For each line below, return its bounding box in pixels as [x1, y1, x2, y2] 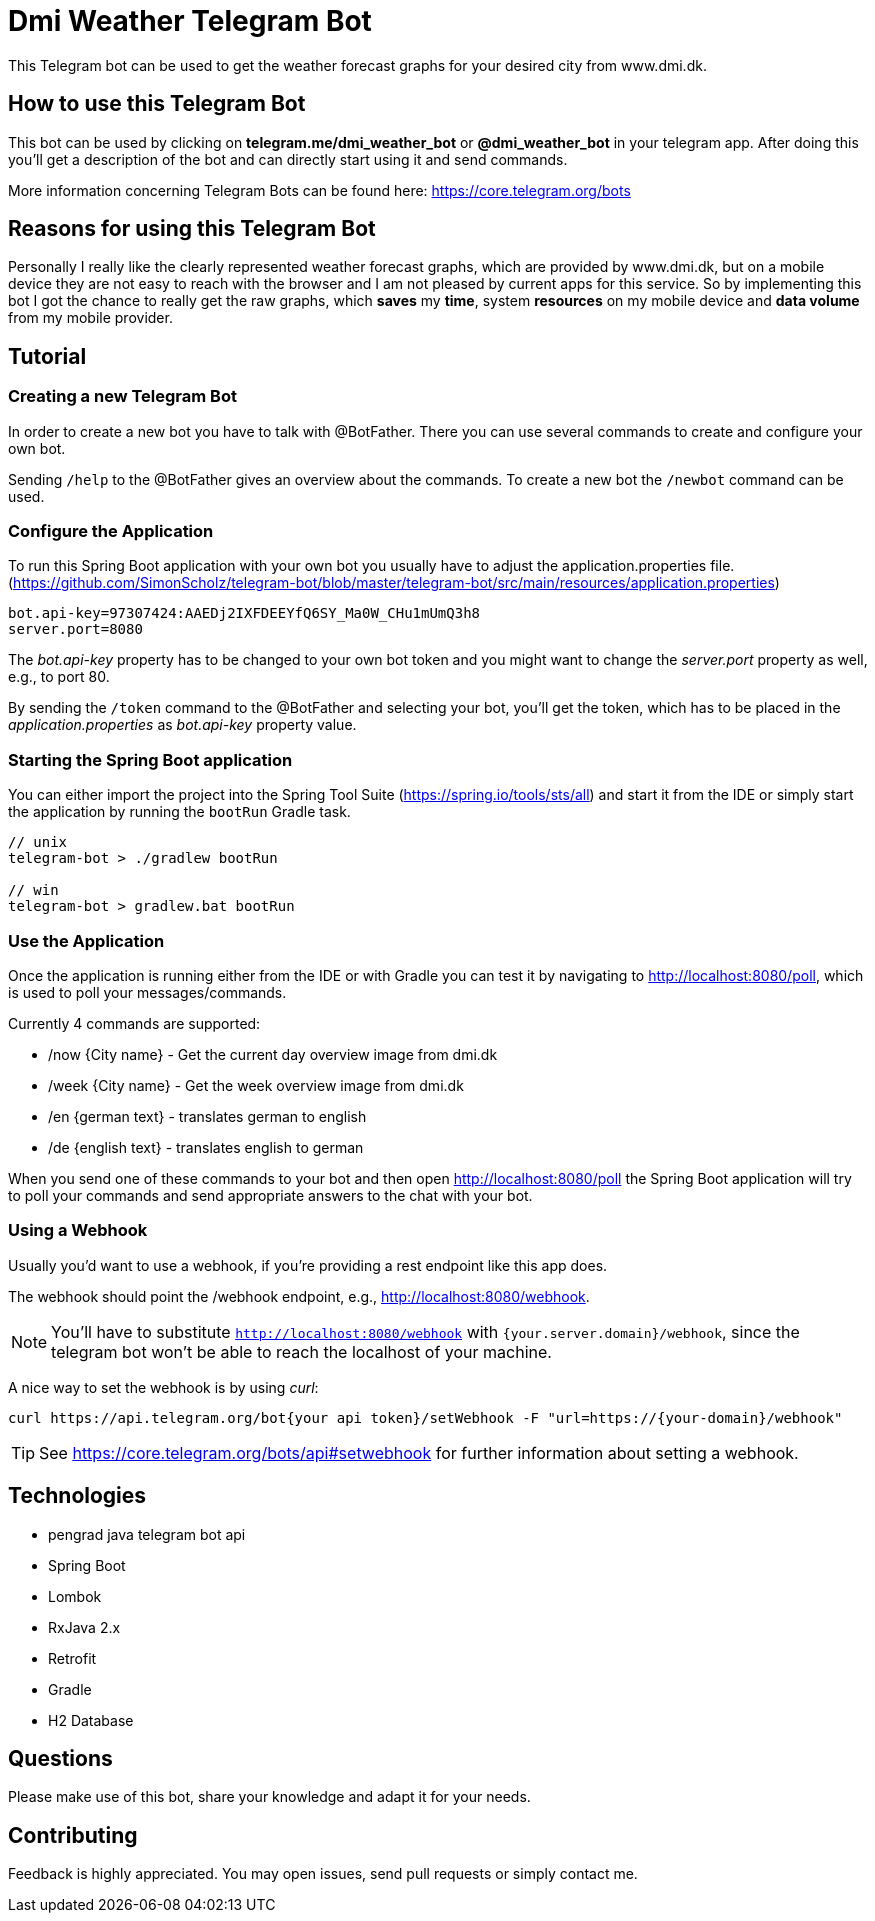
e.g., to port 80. [8, 668, 110, 686]
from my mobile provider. [8, 309, 173, 327]
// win [8, 882, 59, 899]
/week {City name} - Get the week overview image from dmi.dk [48, 1076, 464, 1094]
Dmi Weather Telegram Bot [8, 4, 372, 38]
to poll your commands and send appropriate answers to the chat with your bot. [8, 1186, 533, 1204]
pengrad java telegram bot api [48, 1525, 246, 1543]
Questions [8, 1745, 113, 1771]
